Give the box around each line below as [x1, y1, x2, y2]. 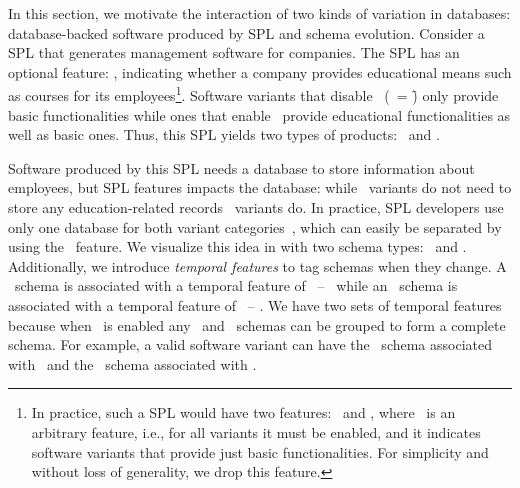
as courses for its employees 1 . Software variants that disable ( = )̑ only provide [8, 82, 499, 106]
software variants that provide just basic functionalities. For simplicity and [31, 441, 489, 462]
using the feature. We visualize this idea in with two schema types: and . [8, 236, 467, 257]
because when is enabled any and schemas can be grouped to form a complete [8, 314, 506, 335]
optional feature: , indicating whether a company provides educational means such [8, 61, 512, 82]
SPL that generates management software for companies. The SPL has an [8, 42, 460, 63]
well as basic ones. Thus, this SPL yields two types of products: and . [8, 124, 440, 145]
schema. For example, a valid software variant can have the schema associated [8, 334, 493, 355]
